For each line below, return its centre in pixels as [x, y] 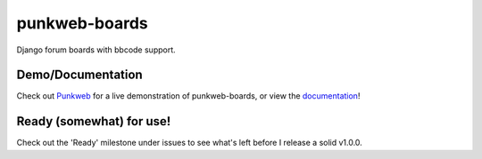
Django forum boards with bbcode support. [96, 50]
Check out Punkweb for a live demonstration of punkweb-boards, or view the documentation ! [188, 96]
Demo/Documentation [79, 75]
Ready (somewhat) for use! [94, 121]
